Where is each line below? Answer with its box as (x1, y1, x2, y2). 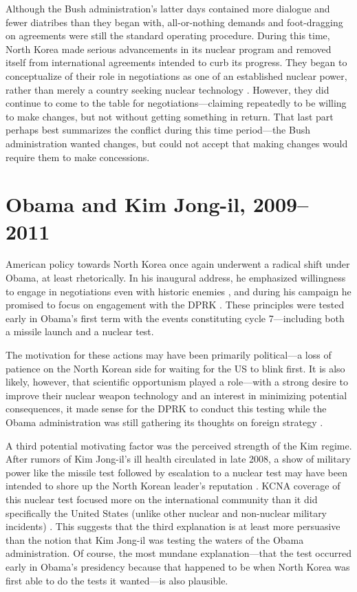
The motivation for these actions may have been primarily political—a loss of (6, 348, 332, 361)
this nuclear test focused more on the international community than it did (6, 491, 318, 506)
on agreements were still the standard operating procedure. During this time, (6, 28, 330, 43)
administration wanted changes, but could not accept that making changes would (6, 136, 348, 150)
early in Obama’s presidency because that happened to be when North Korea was (6, 559, 350, 573)
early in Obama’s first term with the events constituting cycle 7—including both (6, 310, 345, 325)
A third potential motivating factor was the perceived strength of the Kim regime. (6, 438, 352, 452)
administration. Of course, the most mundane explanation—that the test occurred (6, 546, 351, 560)
